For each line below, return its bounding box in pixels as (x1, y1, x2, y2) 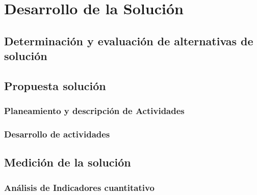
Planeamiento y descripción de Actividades (4, 104, 185, 117)
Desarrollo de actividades (4, 128, 110, 141)
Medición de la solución (4, 154, 131, 170)
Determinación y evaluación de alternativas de (4, 33, 253, 48)
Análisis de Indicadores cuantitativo (4, 181, 155, 193)
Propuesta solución (4, 77, 106, 93)
